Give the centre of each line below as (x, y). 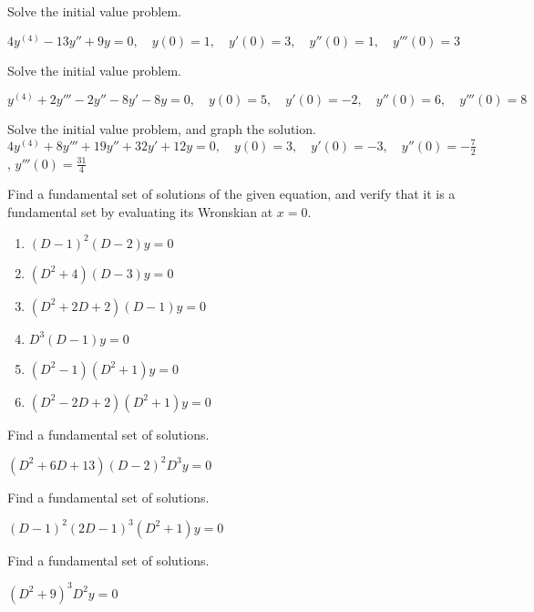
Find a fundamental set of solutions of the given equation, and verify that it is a (231, 194)
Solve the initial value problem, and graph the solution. (162, 129)
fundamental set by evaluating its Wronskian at (140, 212)
